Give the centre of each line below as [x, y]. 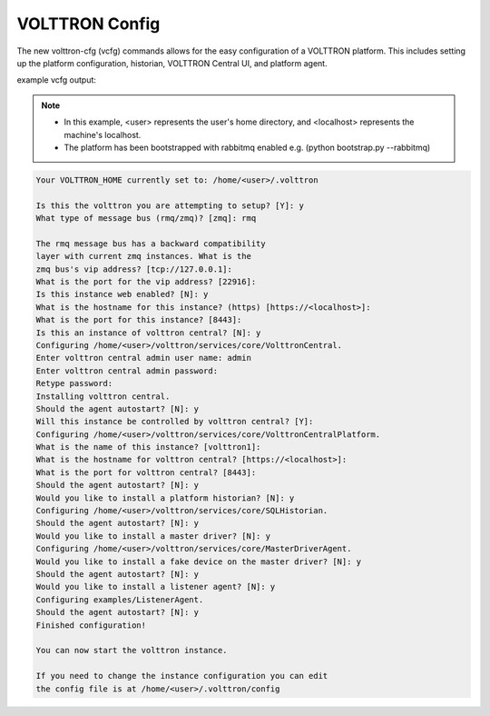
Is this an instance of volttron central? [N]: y [148, 333]
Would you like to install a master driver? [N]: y [153, 536]
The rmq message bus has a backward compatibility [151, 244]
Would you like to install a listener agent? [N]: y [156, 587]
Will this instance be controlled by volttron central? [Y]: [175, 422]
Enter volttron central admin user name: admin [143, 358]
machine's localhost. [103, 134]
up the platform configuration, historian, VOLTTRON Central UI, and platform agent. [172, 63]
